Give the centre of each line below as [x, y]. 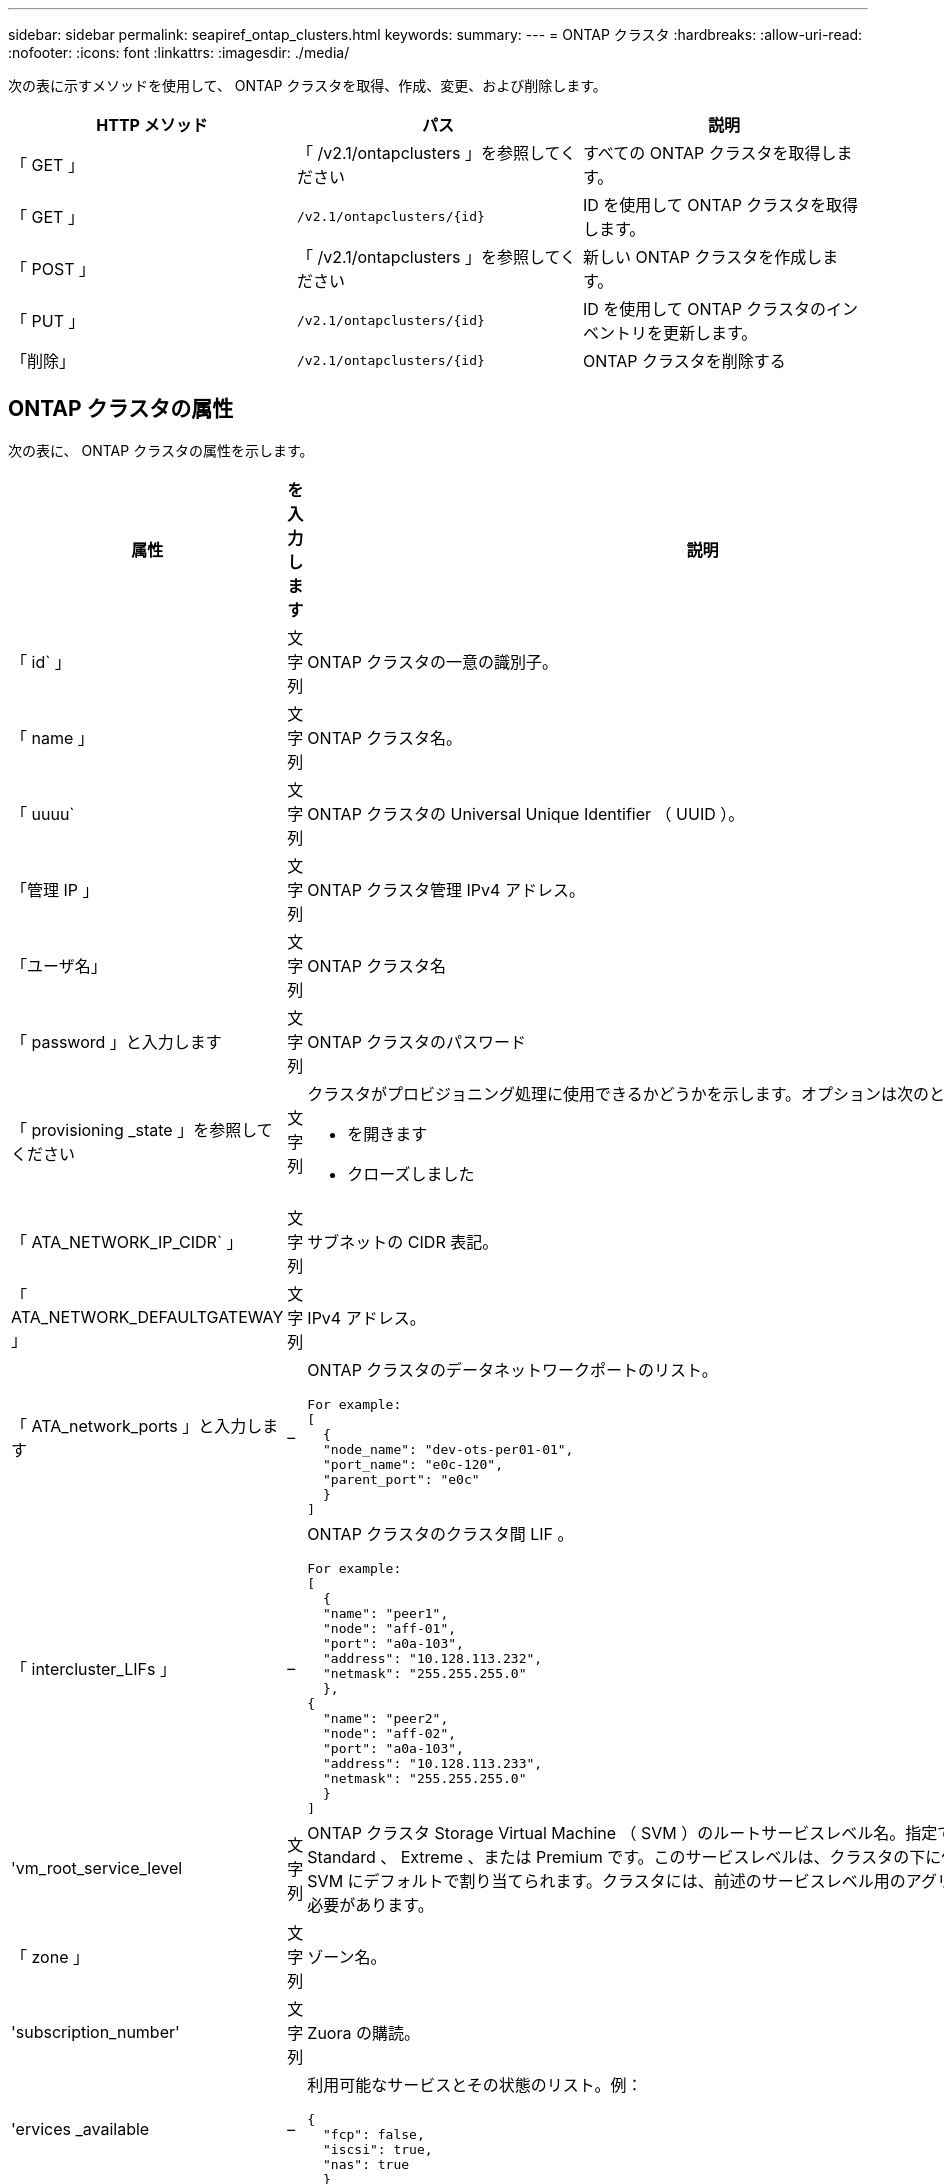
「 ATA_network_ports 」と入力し [137, 1425]
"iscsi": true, [377, 2149]
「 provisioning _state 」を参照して [142, 1129]
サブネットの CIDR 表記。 [403, 1241]
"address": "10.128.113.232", [432, 1658]
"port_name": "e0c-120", [413, 1464]
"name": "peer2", [385, 1718]
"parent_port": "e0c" [401, 1479]
